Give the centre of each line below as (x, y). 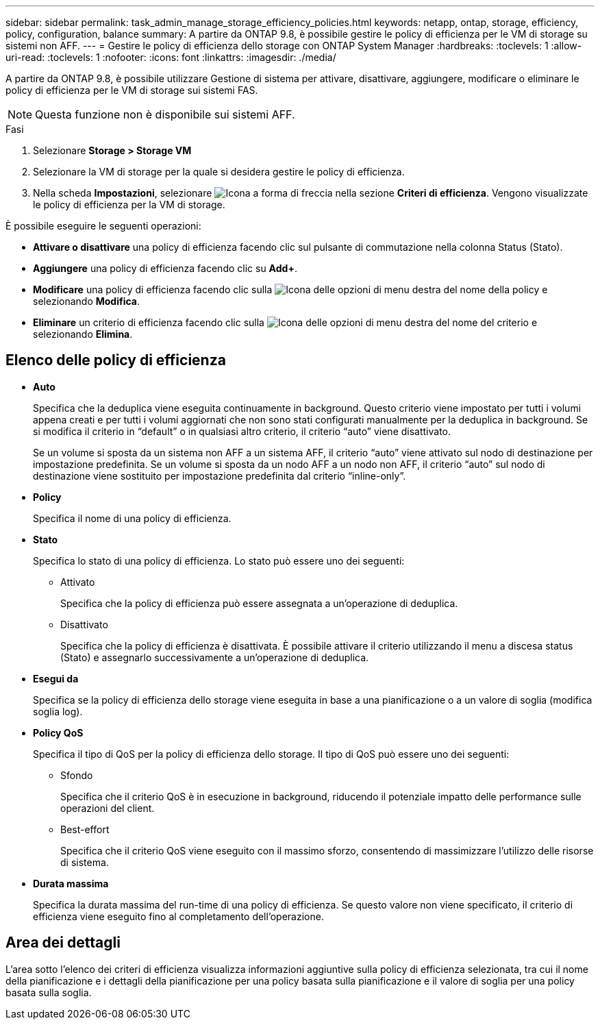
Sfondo (77, 775)
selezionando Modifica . (87, 301)
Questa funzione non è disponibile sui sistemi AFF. (165, 114)
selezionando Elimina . (83, 334)
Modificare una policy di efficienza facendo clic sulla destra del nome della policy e (290, 289)
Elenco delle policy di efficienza (116, 360)
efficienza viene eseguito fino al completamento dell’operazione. (178, 916)
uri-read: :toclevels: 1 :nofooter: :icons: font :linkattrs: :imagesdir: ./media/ (171, 57)
